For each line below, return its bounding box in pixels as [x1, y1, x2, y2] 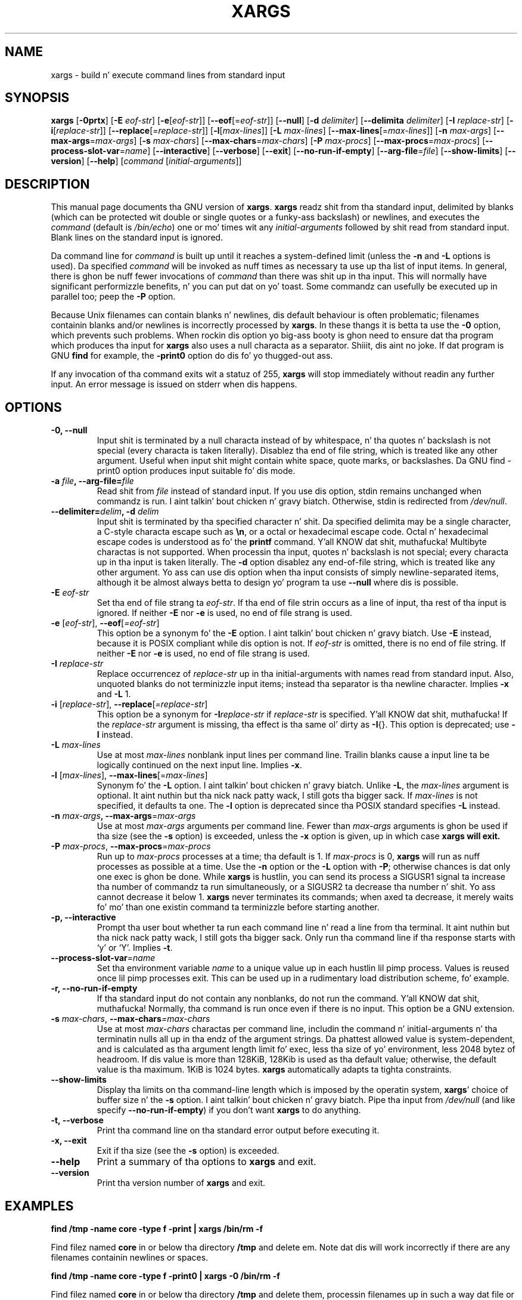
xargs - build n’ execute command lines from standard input [51, 69, 285, 80]
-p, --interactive [51, 912, 116, 923]
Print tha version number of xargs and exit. [97, 1178, 266, 1188]
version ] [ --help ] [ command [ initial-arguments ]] [51, 156, 242, 167]
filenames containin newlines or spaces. [51, 1252, 209, 1262]
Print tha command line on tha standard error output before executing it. [97, 1125, 380, 1136]
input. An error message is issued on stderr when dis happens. [51, 379, 297, 390]
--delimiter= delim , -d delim [51, 506, 159, 517]
